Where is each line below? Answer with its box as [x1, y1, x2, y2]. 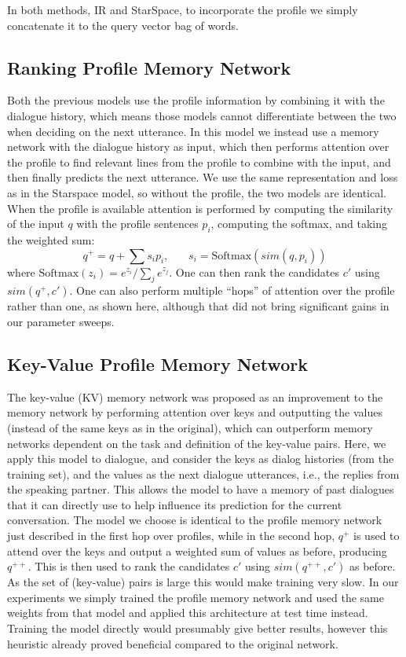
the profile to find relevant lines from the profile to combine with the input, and [7, 153, 391, 170]
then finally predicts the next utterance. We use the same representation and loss [7, 169, 398, 185]
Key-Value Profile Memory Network [7, 351, 308, 376]
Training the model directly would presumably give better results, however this [7, 620, 388, 637]
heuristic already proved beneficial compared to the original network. [7, 635, 338, 651]
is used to [353, 527, 400, 544]
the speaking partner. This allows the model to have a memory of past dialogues [7, 481, 394, 497]
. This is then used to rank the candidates [27, 558, 230, 574]
